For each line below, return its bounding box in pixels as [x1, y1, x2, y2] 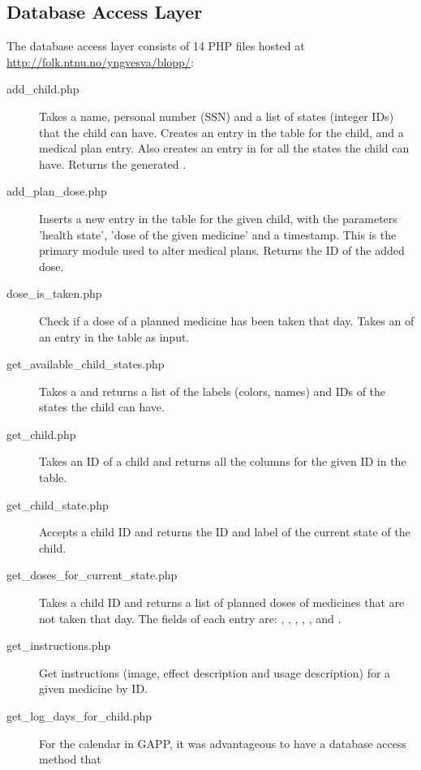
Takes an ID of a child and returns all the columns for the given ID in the [39, 453, 406, 470]
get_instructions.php [6, 637, 111, 654]
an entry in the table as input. [39, 328, 190, 345]
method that [39, 751, 101, 768]
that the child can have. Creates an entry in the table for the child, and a [39, 123, 404, 140]
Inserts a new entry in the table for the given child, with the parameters [39, 209, 397, 226]
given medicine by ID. [39, 680, 148, 697]
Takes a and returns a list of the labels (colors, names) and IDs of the [39, 382, 386, 399]
